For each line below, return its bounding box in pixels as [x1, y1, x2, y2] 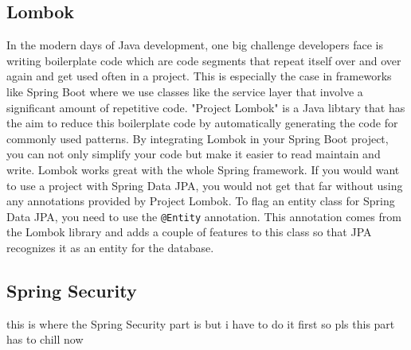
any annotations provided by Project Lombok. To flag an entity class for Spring [6, 192, 395, 209]
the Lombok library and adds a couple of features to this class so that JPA [6, 224, 372, 240]
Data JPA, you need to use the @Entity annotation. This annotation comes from [6, 208, 401, 224]
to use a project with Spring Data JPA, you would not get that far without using [6, 177, 403, 193]
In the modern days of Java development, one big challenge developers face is [6, 37, 383, 53]
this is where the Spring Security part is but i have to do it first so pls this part [6, 315, 395, 332]
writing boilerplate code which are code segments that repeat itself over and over [6, 52, 401, 68]
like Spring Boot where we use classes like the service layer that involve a [6, 83, 363, 99]
